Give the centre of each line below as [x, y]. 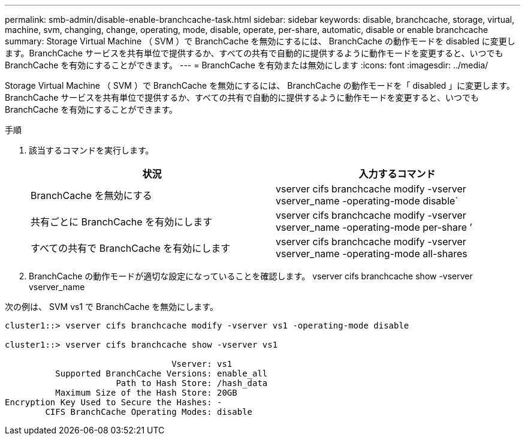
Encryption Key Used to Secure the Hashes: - [114, 402]
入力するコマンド [397, 174]
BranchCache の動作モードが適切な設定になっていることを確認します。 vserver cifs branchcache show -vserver [251, 276]
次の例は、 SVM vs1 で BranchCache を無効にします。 [111, 307]
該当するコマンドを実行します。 [91, 150]
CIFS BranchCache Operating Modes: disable [149, 412]
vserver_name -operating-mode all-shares [372, 254]
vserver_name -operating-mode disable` [367, 201]
